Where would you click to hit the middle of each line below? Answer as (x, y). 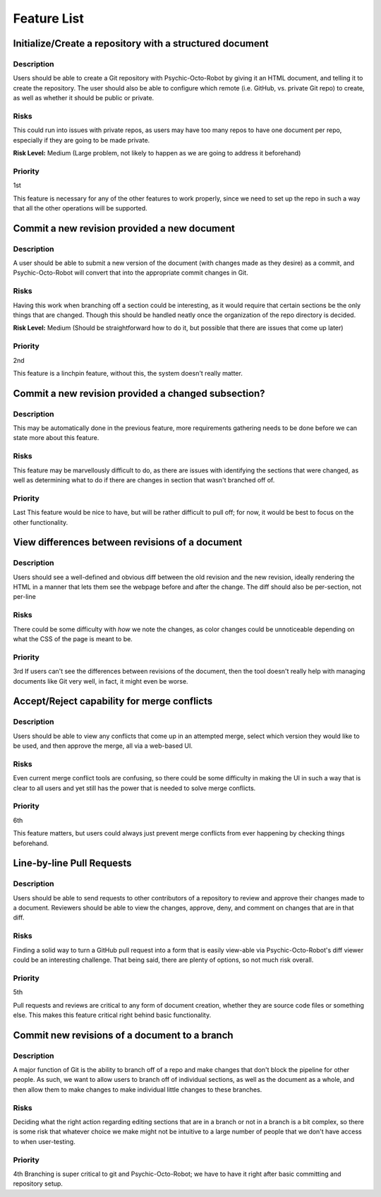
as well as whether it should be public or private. (84, 98)
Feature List (48, 18)
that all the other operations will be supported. (80, 208)
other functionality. (41, 522)
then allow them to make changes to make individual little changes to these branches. (138, 1089)
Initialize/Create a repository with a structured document (141, 43)
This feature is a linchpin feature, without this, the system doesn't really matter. (128, 373)
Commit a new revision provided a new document (124, 228)
